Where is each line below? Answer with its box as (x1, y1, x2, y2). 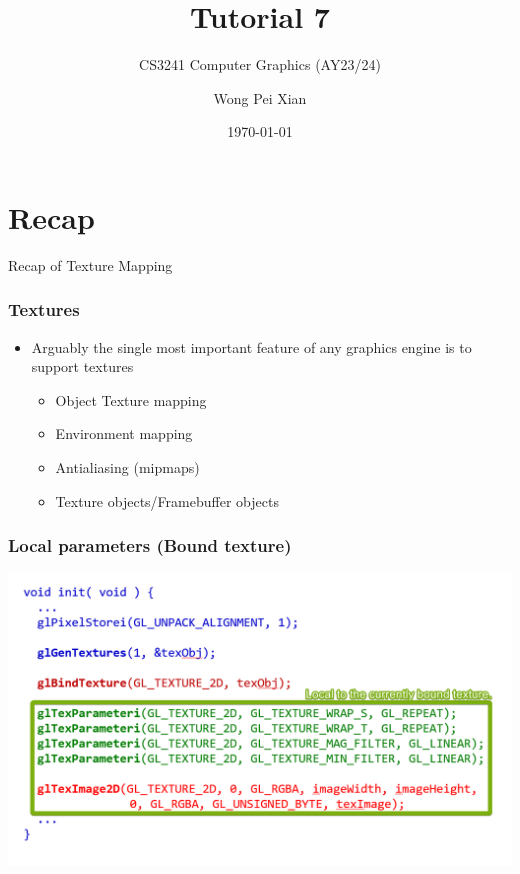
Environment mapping (55, 423, 193, 444)
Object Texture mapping (55, 389, 207, 410)
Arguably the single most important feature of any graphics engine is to (31, 336, 472, 357)
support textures (31, 356, 134, 377)
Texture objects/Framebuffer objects (55, 490, 279, 511)
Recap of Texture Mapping (8, 254, 173, 275)
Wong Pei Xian (213, 87, 307, 108)
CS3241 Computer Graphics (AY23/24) (139, 54, 381, 75)
